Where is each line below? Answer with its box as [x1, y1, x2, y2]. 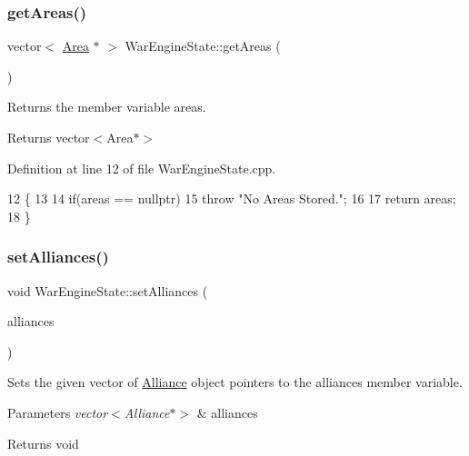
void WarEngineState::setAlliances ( [7, 281, 208, 300]
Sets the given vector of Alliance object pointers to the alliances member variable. [7, 372, 463, 392]
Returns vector [7, 128, 90, 146]
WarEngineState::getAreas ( [125, 36, 281, 55]
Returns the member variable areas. [7, 97, 206, 116]
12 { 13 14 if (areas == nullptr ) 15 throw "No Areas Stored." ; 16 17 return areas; [7, 189, 456, 208]
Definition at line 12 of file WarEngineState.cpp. [7, 158, 276, 177]
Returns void [7, 433, 79, 452]
